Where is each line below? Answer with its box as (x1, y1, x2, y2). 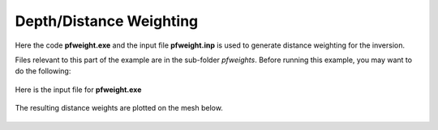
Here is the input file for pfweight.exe (15, 85, 142, 94)
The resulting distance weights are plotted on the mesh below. (15, 103, 223, 113)
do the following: (15, 66, 71, 76)
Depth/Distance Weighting (15, 12, 199, 30)
